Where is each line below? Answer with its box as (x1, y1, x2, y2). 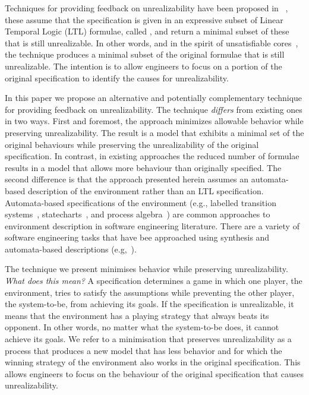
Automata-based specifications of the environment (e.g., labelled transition (5, 196, 276, 208)
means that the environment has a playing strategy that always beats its (5, 309, 269, 321)
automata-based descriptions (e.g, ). (5, 242, 137, 255)
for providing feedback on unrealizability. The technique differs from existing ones (5, 103, 302, 115)
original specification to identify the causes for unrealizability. (5, 71, 229, 84)
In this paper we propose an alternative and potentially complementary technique (5, 91, 302, 104)
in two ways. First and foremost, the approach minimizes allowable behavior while (5, 115, 304, 127)
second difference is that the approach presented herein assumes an (5, 173, 249, 185)
